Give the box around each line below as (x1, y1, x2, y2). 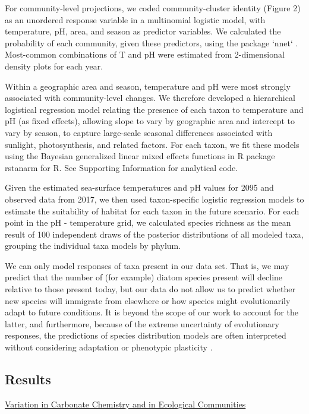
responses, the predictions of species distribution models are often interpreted (5, 329, 286, 342)
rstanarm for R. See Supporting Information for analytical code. (5, 161, 238, 173)
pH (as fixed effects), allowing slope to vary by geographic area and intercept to (5, 115, 295, 127)
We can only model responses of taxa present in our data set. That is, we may (5, 259, 289, 271)
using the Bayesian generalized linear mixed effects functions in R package (5, 150, 275, 162)
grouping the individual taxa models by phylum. (5, 239, 181, 252)
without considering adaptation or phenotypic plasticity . (5, 341, 213, 353)
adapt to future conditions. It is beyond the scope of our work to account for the (5, 306, 298, 318)
